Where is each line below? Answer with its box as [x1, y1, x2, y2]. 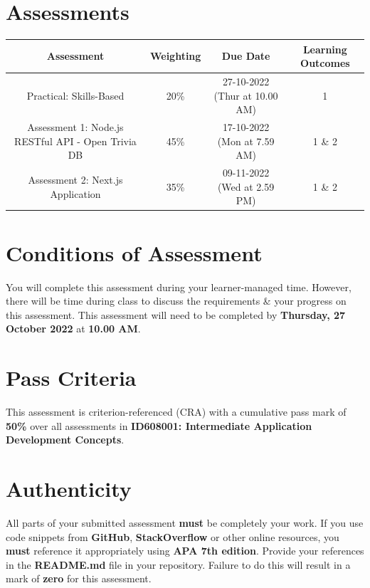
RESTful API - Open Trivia [14, 133, 137, 148]
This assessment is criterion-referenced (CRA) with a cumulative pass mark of [6, 404, 347, 419]
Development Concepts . [6, 432, 125, 447]
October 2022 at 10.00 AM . [6, 321, 141, 336]
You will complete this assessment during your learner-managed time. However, [6, 279, 351, 294]
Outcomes [300, 56, 350, 70]
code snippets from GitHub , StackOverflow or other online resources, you [6, 529, 339, 544]
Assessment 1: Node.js [27, 120, 124, 135]
